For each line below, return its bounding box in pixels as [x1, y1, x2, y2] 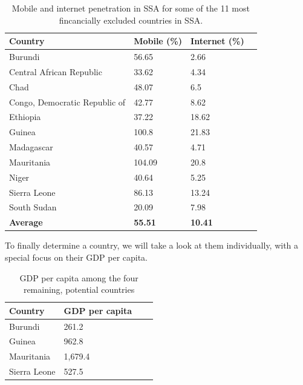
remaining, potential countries [23, 283, 135, 296]
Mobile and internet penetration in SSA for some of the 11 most [11, 2, 250, 14]
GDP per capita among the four [19, 271, 138, 284]
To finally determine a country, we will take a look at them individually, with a [5, 239, 299, 252]
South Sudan [9, 201, 57, 213]
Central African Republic [9, 65, 102, 78]
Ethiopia [9, 110, 41, 123]
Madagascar [9, 141, 53, 153]
